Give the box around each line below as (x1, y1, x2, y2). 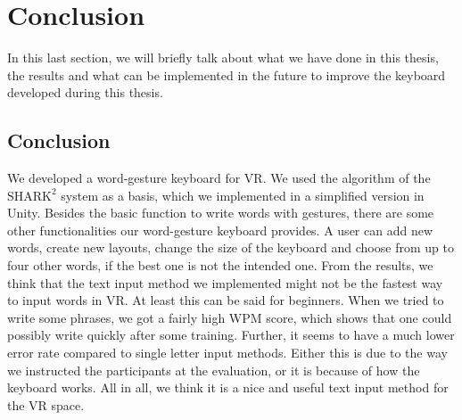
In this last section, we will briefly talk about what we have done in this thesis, (7, 48, 439, 67)
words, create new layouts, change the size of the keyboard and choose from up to (7, 238, 454, 257)
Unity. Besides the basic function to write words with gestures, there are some (7, 203, 434, 222)
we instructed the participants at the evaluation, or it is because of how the (7, 360, 420, 379)
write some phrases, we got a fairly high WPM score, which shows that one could (7, 308, 452, 326)
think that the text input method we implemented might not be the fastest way (7, 273, 443, 292)
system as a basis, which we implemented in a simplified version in (61, 185, 425, 204)
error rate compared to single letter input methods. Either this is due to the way (7, 343, 448, 362)
